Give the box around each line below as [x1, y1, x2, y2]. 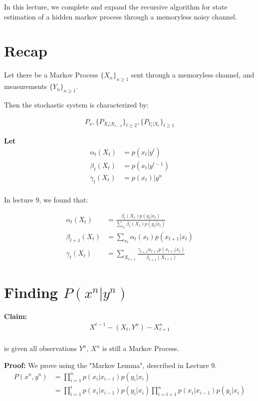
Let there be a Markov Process [4, 69, 98, 80]
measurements [4, 81, 47, 91]
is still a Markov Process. [102, 343, 179, 353]
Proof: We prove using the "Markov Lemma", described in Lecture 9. [4, 359, 217, 370]
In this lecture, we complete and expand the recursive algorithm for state [4, 1, 228, 11]
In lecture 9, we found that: [4, 194, 88, 204]
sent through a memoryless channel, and [131, 69, 255, 80]
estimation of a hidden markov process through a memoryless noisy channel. [4, 11, 237, 21]
